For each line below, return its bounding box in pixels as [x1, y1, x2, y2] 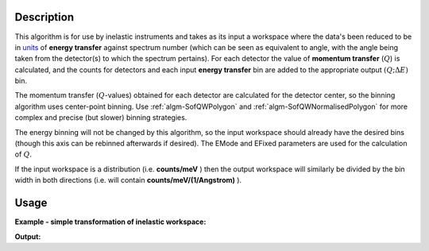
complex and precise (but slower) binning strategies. [14, 113, 187, 122]
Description [14, 10, 75, 24]
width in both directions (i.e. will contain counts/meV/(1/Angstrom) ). [14, 176, 242, 185]
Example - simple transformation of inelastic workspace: [14, 217, 207, 226]
